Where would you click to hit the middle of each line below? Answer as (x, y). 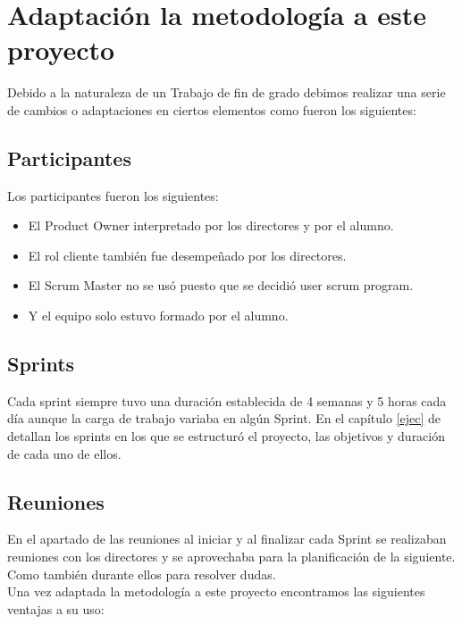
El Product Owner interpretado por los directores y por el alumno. (211, 225)
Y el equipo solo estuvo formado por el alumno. (158, 316)
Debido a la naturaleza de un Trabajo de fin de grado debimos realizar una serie (227, 92)
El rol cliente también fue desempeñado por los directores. (187, 255)
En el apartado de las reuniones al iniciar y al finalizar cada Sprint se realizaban (227, 539)
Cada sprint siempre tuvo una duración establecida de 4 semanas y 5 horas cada (227, 400)
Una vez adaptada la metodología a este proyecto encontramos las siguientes (216, 591)
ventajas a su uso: (56, 608)
